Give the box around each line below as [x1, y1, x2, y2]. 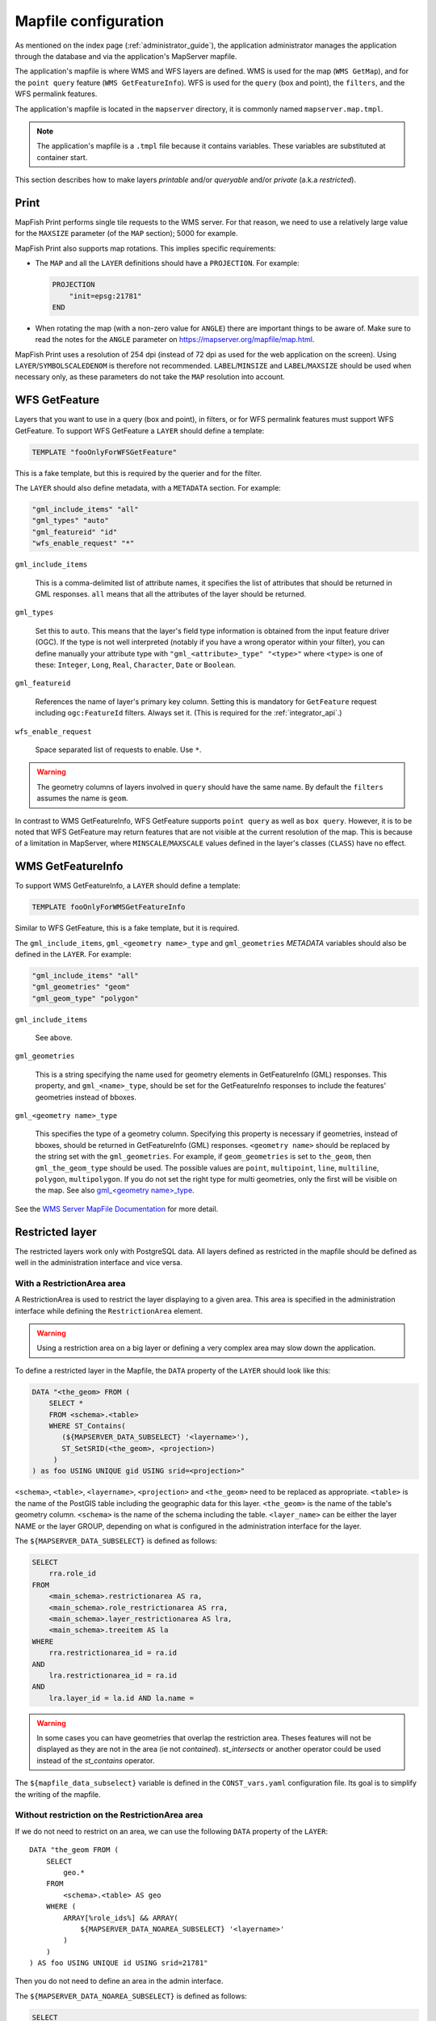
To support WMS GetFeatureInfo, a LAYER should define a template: [15, 881, 241, 891]
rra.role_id [48, 1569, 97, 1578]
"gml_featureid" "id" [31, 527, 118, 537]
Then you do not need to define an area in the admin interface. [15, 1977, 224, 1986]
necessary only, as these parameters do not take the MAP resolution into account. [15, 372, 286, 382]
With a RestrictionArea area [15, 1277, 126, 1289]
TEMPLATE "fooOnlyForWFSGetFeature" [31, 447, 178, 457]
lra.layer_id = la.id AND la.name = [48, 1694, 194, 1702]
